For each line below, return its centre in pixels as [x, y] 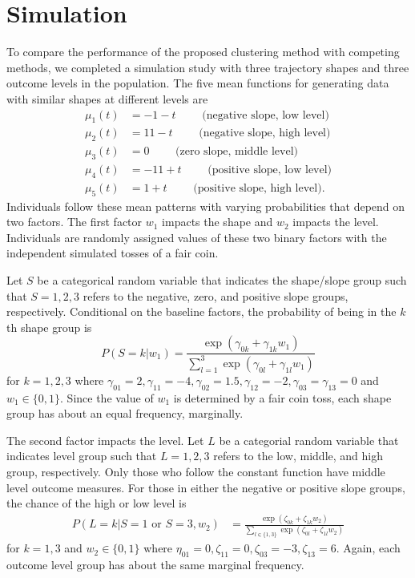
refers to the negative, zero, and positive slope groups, [216, 295]
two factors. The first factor [75, 222]
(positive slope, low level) [270, 170]
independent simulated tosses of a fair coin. [113, 253]
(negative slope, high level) [265, 133]
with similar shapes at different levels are [107, 98]
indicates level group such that [82, 456]
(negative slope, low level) [266, 115]
